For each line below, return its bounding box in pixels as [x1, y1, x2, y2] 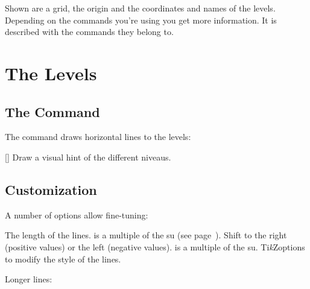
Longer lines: [5, 273, 52, 285]
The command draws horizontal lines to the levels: [5, 130, 191, 143]
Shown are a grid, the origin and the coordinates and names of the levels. [5, 2, 276, 14]
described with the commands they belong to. [5, 25, 174, 38]
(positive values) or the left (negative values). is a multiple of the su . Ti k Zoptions [5, 240, 305, 253]
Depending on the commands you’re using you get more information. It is [5, 13, 277, 26]
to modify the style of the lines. [5, 252, 121, 265]
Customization [5, 180, 97, 198]
